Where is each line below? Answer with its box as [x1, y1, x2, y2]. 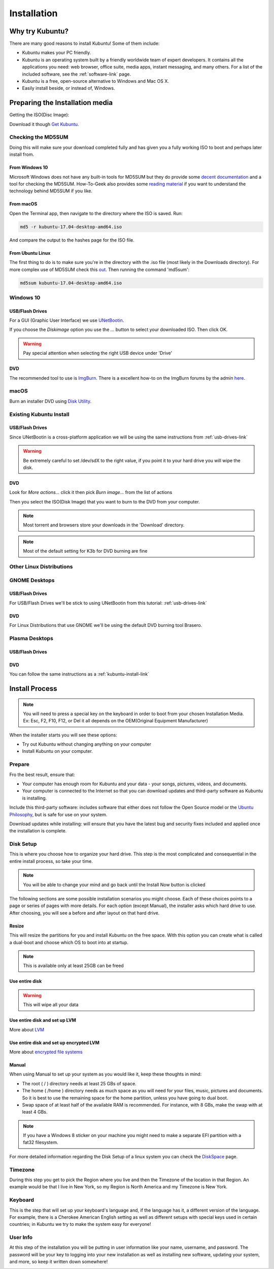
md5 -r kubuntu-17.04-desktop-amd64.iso [20, 224, 122, 229]
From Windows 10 [9, 164, 48, 171]
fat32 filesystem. [23, 1140, 58, 1146]
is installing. [22, 795, 47, 801]
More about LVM [9, 1026, 45, 1032]
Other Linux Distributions [9, 563, 73, 571]
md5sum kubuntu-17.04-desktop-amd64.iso [20, 280, 122, 286]
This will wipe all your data [23, 1001, 79, 1008]
